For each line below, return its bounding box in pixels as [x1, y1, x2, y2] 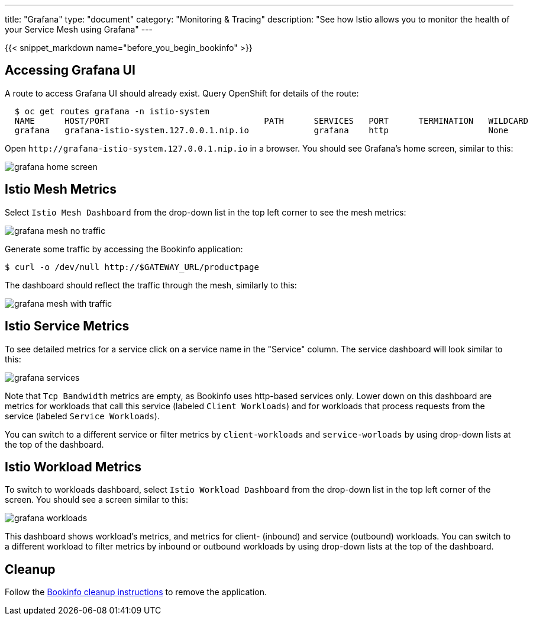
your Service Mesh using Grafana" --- [5, 24, 153, 34]
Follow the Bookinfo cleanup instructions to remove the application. [5, 587, 267, 597]
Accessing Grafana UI [5, 63, 135, 78]
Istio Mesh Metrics [5, 182, 117, 197]
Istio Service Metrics [5, 319, 130, 334]
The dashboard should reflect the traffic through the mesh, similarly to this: [5, 280, 297, 290]
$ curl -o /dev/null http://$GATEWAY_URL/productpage [5, 262, 259, 272]
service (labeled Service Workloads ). [5, 410, 160, 421]
